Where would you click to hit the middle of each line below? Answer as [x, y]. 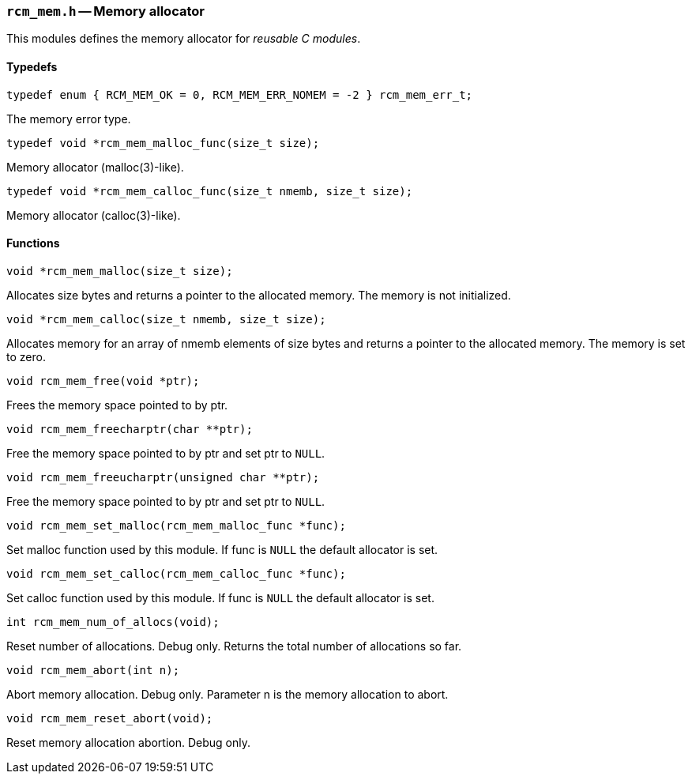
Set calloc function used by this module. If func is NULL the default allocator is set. [220, 597]
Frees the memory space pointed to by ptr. [117, 405]
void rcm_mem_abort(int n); [93, 670]
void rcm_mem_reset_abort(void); [110, 718]
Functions [33, 243]
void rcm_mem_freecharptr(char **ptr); [130, 429]
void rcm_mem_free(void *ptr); [103, 381]
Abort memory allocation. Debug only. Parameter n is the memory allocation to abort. [228, 694]
